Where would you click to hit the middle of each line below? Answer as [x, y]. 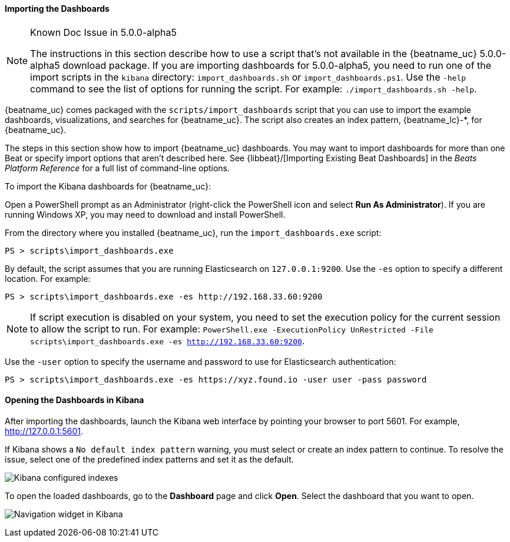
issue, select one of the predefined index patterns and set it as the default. [149, 459]
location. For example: [48, 278]
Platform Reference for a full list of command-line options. [117, 168]
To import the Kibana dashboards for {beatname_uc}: [108, 186]
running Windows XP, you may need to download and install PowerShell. [145, 214]
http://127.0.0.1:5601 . [44, 431]
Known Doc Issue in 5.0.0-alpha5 [103, 32]
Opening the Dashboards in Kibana [74, 400]
